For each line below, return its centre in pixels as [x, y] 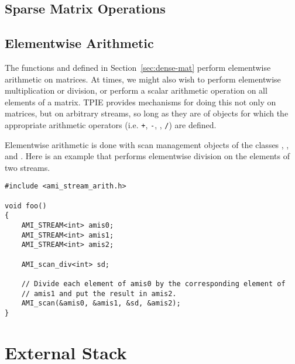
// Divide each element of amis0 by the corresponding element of [153, 284]
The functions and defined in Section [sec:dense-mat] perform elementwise [138, 67]
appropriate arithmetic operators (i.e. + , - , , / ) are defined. [111, 124]
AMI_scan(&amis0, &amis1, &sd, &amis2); [101, 303]
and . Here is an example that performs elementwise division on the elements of [147, 156]
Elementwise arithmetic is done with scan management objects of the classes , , [147, 144]
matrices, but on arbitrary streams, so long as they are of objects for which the [147, 113]
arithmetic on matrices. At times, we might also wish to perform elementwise [143, 79]
